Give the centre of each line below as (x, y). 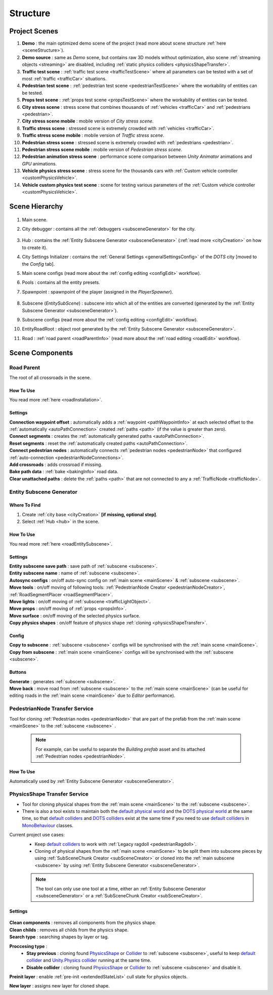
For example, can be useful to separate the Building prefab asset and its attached (120, 749)
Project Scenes (34, 31)
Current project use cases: (37, 835)
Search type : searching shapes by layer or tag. (59, 937)
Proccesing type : (28, 946)
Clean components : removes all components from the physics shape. (83, 923)
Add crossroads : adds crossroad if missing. (56, 465)
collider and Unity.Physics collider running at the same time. (89, 960)
